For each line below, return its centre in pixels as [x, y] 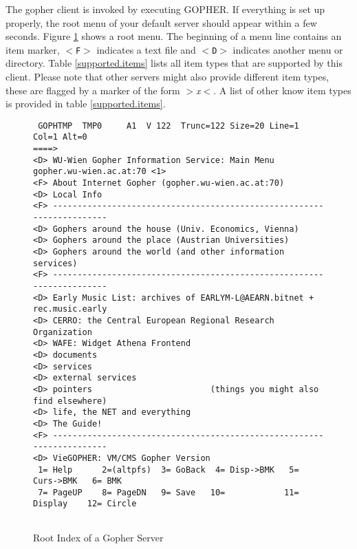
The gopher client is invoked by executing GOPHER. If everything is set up [165, 9]
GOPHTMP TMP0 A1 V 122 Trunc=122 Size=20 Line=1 [169, 126]
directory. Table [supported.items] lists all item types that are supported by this [174, 63]
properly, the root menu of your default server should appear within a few [161, 22]
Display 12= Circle [85, 504]
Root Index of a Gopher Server [98, 537]
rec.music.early [70, 309]
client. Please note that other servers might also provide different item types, [167, 77]
